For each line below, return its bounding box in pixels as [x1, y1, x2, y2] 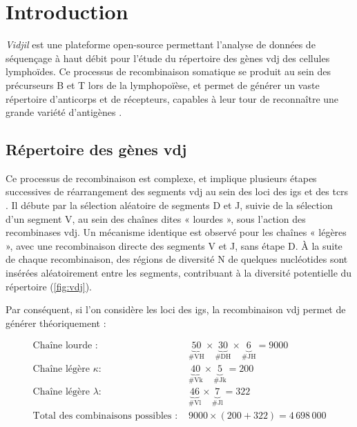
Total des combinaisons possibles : [32, 410, 178, 421]
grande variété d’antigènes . [6, 105, 122, 119]
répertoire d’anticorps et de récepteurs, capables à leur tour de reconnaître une [6, 91, 339, 106]
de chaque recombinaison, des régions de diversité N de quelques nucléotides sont [6, 252, 348, 266]
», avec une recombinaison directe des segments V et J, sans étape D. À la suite [6, 238, 342, 252]
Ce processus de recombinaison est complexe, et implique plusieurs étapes [6, 170, 317, 185]
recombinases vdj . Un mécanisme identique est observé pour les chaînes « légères [6, 225, 347, 239]
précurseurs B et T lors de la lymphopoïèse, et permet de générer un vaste [6, 77, 320, 92]
